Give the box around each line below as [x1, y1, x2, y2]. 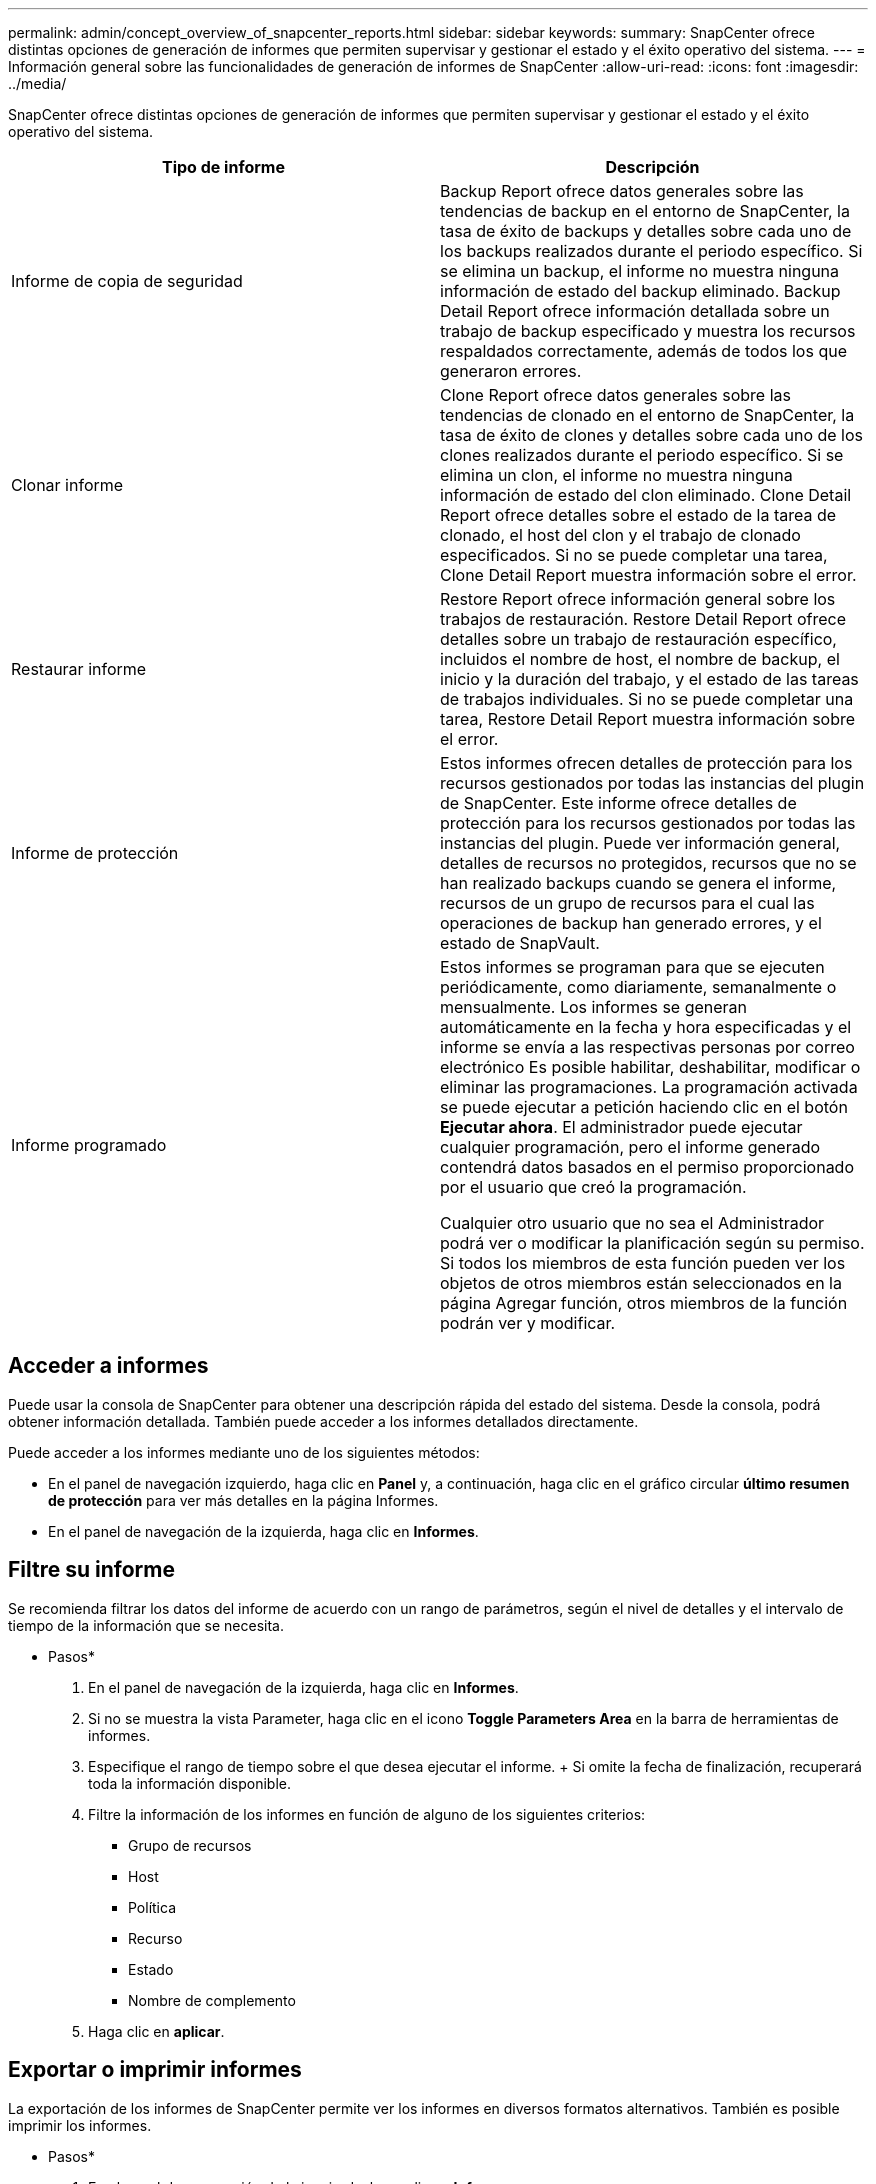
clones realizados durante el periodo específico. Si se [440, 445, 844, 465]
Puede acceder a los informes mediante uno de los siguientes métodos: [8, 1443, 480, 1461]
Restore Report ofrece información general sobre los [440, 589, 836, 609]
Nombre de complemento [128, 1991, 296, 2009]
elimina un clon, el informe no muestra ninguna [440, 465, 793, 485]
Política [128, 1898, 177, 1916]
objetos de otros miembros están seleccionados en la [440, 1273, 842, 1293]
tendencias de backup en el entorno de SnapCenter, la [440, 201, 850, 221]
